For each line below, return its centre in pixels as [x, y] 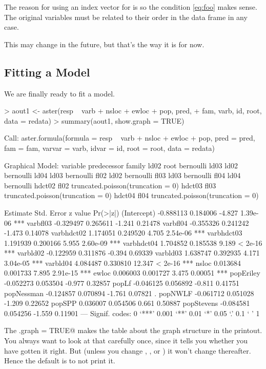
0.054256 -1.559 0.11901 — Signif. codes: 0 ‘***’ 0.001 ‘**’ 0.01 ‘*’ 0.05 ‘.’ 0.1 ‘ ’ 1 [132, 313]
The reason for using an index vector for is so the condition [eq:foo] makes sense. [131, 7]
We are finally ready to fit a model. [59, 93]
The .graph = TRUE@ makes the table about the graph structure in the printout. [133, 330]
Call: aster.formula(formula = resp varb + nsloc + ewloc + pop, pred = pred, [130, 138]
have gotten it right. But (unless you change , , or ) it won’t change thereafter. [128, 350]
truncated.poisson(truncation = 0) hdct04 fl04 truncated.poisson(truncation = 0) [131, 195]
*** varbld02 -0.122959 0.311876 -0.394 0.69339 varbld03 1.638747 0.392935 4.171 [132, 253]
